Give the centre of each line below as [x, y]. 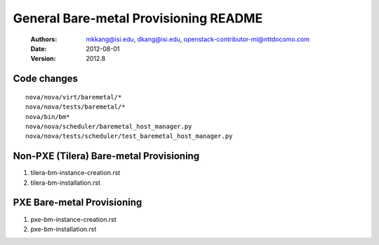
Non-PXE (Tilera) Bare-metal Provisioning [106, 156]
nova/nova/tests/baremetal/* [75, 107]
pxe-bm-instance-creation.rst [74, 219]
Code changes [46, 79]
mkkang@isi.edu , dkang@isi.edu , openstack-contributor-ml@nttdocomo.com [198, 39]
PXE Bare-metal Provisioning [78, 203]
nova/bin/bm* [48, 117]
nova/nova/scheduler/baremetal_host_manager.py [109, 126]
